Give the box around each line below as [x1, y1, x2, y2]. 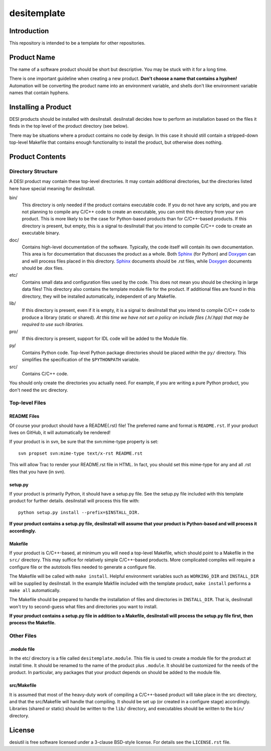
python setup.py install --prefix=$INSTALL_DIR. [18, 510, 140, 515]
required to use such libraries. [22, 321, 84, 327]
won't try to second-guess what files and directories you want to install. [9, 604, 158, 610]
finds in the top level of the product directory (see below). [9, 123, 129, 129]
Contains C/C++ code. [22, 370, 69, 377]
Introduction [9, 27, 49, 35]
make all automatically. [9, 587, 61, 593]
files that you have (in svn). [9, 468, 65, 475]
